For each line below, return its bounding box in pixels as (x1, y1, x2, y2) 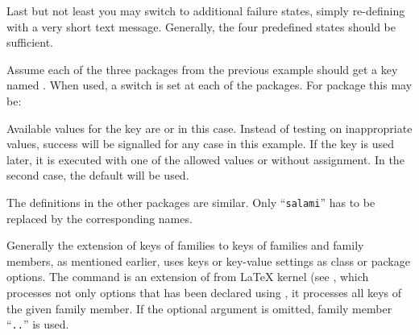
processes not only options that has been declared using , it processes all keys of (6, 283, 402, 300)
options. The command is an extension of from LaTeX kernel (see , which (6, 268, 369, 285)
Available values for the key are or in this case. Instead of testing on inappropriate (6, 119, 413, 136)
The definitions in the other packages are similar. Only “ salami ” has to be (6, 193, 375, 210)
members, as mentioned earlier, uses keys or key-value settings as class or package (6, 252, 410, 269)
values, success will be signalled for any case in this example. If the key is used (6, 135, 394, 152)
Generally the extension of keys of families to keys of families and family (6, 237, 364, 254)
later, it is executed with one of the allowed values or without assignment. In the (6, 151, 404, 167)
